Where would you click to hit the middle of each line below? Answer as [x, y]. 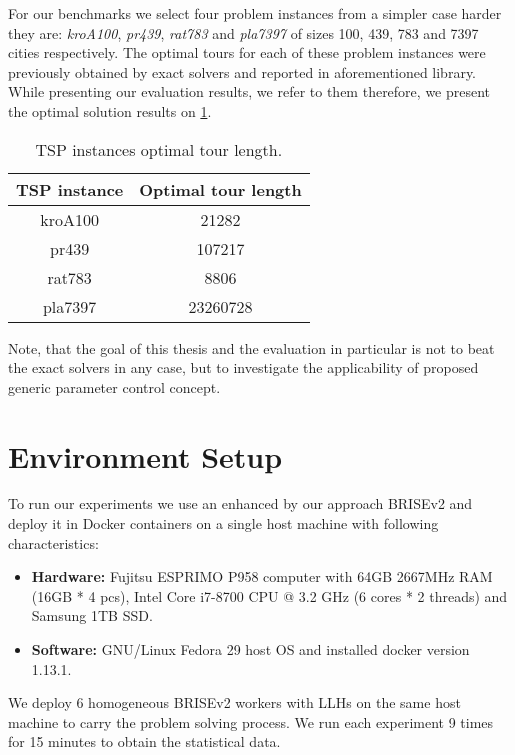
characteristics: [53, 542]
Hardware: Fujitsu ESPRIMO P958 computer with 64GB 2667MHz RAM [262, 576]
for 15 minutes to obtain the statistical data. [144, 741]
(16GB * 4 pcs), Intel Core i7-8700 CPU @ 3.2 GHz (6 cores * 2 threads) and [269, 595]
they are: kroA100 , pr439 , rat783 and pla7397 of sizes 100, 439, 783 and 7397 [243, 32]
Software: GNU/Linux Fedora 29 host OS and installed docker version [250, 649]
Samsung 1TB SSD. [92, 615]
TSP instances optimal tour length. [159, 149]
